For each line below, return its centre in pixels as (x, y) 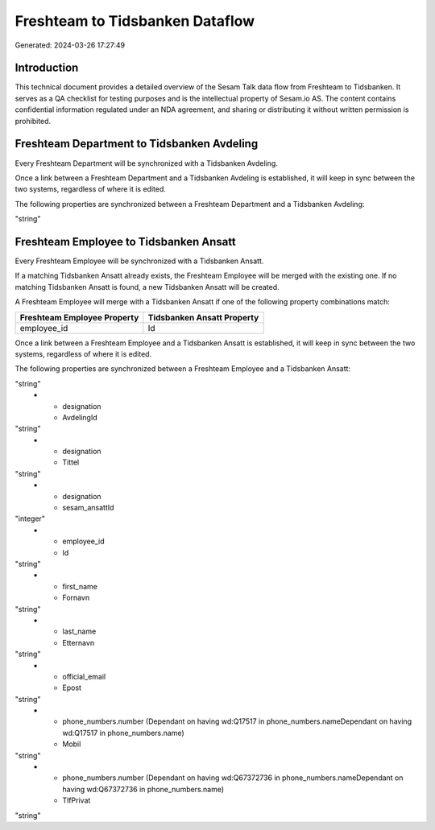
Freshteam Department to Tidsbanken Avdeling (137, 144)
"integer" (30, 518)
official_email (84, 676)
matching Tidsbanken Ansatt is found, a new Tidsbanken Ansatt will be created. (147, 287)
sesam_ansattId (88, 508)
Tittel (71, 462)
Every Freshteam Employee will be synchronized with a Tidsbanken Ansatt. (139, 261)
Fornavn (76, 598)
